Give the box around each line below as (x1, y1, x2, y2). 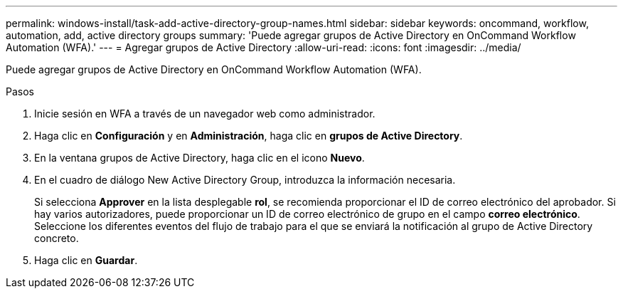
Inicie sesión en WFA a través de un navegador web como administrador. (34, 107, 376, 120)
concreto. (34, 232, 79, 244)
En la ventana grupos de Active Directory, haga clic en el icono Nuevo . (34, 152, 365, 164)
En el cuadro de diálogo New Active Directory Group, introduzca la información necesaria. (34, 174, 456, 186)
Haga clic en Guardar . (34, 254, 138, 266)
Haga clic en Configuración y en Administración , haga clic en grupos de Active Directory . (34, 130, 463, 142)
